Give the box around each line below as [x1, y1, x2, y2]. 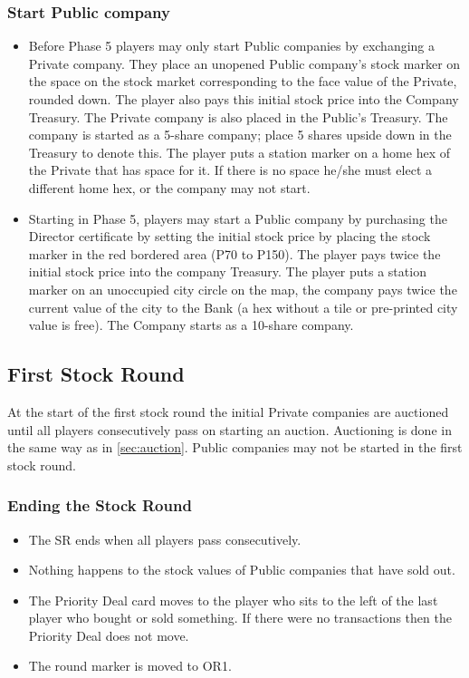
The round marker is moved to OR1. [28, 656, 232, 675]
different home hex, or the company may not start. [28, 178, 311, 197]
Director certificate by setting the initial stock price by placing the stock [28, 227, 431, 246]
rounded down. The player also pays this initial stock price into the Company [28, 90, 459, 108]
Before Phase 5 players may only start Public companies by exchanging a [28, 36, 435, 55]
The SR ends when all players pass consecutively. [28, 529, 301, 548]
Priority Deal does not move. [28, 625, 189, 644]
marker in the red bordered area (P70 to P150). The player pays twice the [28, 244, 441, 263]
